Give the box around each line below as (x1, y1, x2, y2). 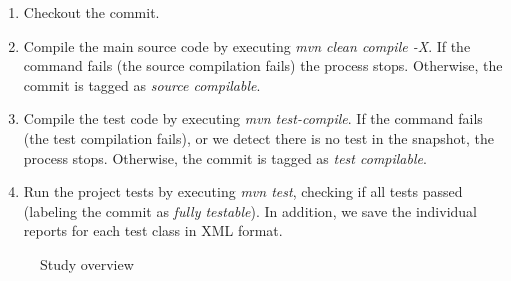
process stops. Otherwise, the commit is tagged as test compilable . (23, 147, 427, 168)
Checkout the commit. (23, 2, 160, 22)
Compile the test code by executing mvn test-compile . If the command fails (23, 108, 483, 129)
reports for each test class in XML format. (23, 220, 283, 241)
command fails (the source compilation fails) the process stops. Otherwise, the (23, 55, 503, 76)
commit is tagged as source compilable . (23, 74, 261, 95)
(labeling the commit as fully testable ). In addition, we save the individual (23, 200, 477, 221)
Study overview (40, 253, 134, 274)
